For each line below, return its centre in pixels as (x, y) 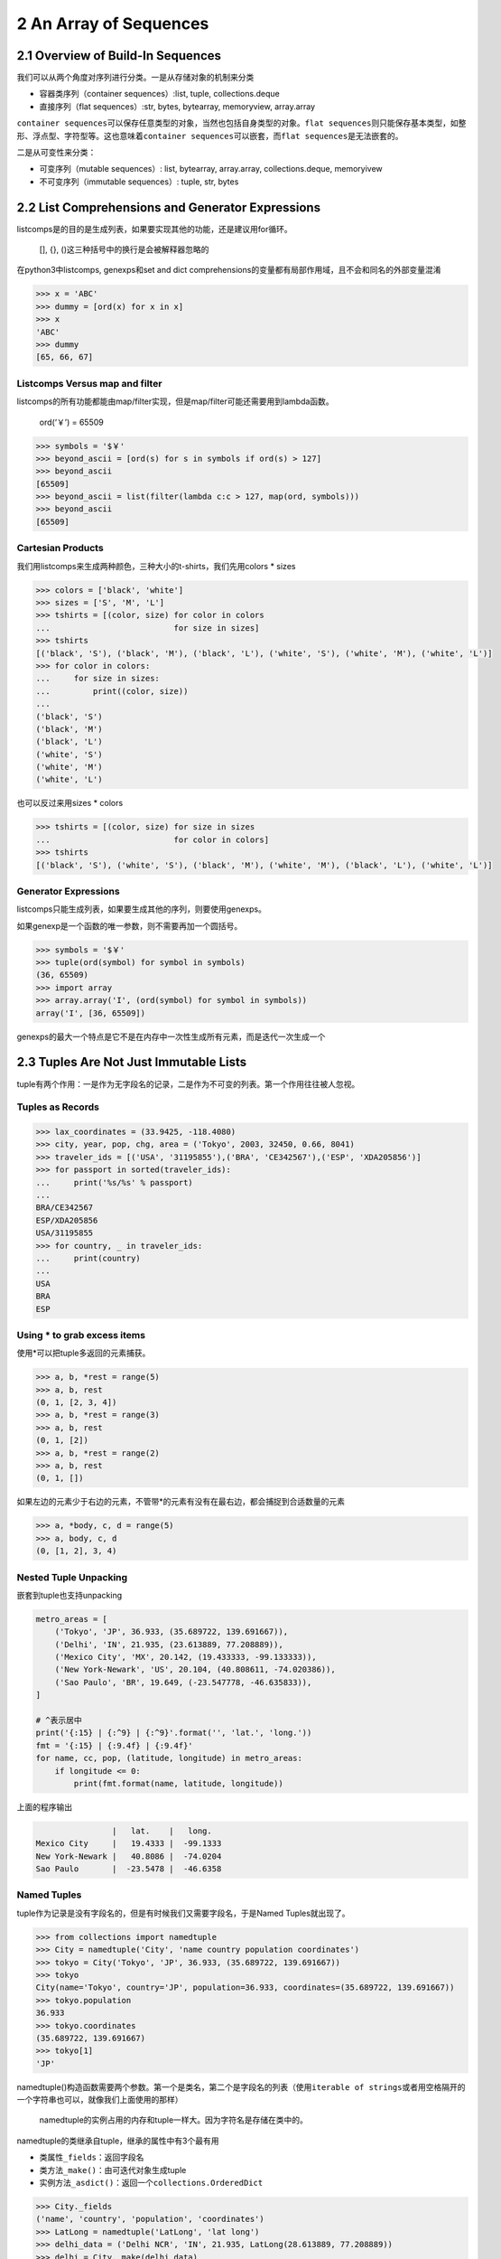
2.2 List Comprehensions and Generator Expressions (168, 207)
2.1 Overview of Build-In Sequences (119, 56)
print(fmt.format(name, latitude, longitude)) (178, 1783)
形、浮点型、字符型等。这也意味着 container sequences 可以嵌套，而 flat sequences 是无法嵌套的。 (210, 136)
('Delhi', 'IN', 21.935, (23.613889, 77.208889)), (169, 1644)
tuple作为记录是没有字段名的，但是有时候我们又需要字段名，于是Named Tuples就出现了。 (184, 1913)
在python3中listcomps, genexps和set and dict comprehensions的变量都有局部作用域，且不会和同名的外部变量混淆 (229, 270)
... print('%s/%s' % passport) (114, 1182)
